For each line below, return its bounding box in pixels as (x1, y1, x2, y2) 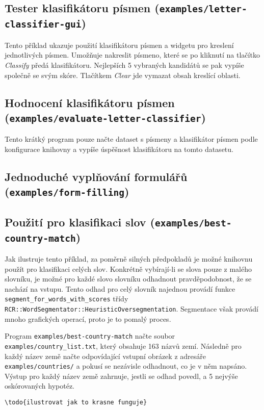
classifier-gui (5, 19, 82, 30)
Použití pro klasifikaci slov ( (5, 214, 155, 229)
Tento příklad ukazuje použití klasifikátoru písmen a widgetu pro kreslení (5, 39, 234, 50)
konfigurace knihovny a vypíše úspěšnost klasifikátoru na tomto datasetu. (5, 143, 233, 154)
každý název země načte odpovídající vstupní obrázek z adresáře (5, 350, 206, 361)
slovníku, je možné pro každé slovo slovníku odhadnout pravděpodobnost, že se (5, 273, 252, 284)
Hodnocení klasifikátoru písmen (5, 94, 175, 110)
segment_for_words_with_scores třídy (5, 293, 128, 304)
